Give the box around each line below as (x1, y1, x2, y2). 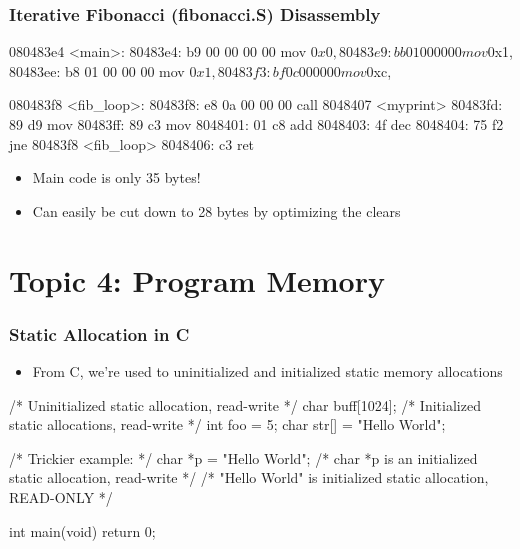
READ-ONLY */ (9, 486, 113, 507)
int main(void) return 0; (9, 520, 156, 541)
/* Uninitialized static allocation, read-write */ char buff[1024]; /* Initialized (9, 394, 481, 415)
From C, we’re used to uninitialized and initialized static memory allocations (32, 360, 503, 381)
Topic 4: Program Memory (9, 259, 385, 300)
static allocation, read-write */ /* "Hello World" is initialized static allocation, (9, 467, 489, 488)
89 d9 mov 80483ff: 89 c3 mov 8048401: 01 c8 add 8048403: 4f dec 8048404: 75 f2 (9, 114, 504, 134)
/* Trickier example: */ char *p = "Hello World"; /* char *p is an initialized (9, 447, 478, 468)
